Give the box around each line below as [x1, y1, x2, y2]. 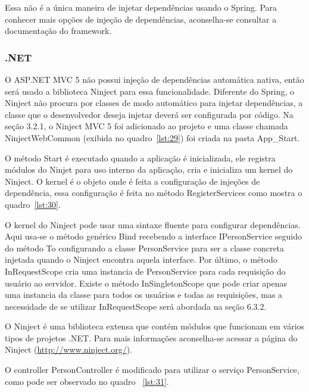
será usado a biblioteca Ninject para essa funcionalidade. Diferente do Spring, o [5, 85, 295, 97]
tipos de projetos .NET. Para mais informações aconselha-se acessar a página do [5, 331, 298, 344]
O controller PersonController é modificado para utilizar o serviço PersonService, [5, 363, 299, 376]
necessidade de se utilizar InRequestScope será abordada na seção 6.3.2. [5, 300, 267, 312]
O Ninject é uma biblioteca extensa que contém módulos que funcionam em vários [5, 320, 305, 332]
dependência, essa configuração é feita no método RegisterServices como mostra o [5, 186, 302, 199]
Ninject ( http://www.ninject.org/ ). [5, 343, 132, 356]
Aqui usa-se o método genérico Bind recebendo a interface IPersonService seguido [5, 230, 302, 242]
